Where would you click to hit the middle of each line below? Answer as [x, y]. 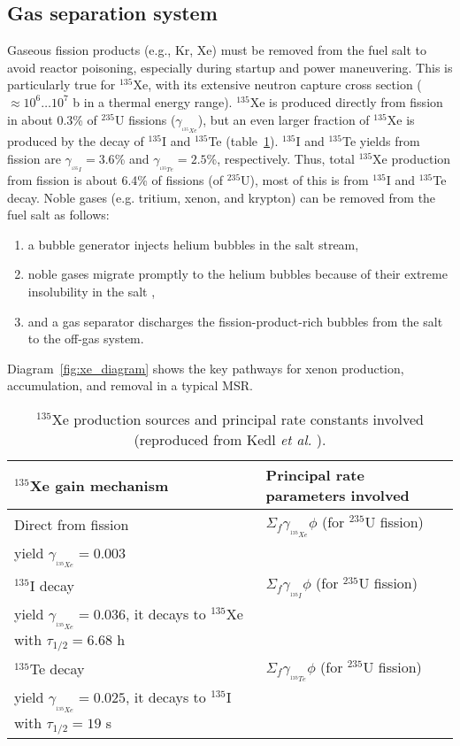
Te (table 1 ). [243, 141]
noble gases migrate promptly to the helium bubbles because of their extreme [238, 274]
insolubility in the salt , [92, 292]
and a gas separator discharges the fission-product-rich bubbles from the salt [235, 321]
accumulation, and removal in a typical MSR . [130, 385]
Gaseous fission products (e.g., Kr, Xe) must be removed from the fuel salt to [217, 50]
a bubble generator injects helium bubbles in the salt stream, [193, 244]
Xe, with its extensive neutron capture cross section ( [277, 85]
